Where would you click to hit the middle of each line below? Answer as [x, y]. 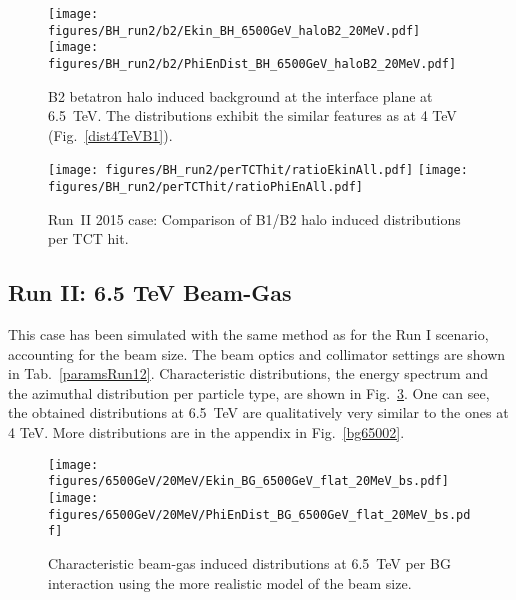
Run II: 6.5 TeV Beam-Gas [150, 292]
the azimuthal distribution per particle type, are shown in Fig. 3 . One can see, [249, 392]
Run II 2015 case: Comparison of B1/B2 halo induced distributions [254, 218]
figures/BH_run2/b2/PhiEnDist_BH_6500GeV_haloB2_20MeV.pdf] [252, 63]
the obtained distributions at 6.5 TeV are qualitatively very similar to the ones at [258, 412]
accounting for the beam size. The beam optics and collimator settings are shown [257, 353]
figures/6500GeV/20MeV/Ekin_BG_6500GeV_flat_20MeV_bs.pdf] [248, 481]
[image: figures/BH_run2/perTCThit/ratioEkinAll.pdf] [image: [258, 170]
